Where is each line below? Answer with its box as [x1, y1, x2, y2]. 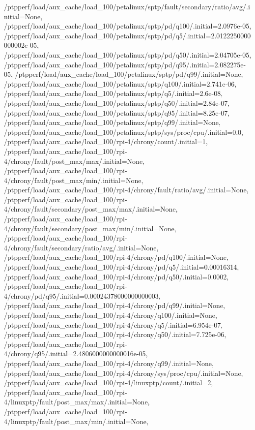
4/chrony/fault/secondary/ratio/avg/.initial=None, [4, 242, 159, 252]
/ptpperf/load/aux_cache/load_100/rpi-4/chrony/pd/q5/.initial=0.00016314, [4, 262, 239, 272]
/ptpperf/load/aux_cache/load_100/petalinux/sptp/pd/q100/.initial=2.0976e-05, [4, 21, 252, 31]
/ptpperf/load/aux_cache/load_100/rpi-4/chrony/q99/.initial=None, [4, 358, 214, 368]
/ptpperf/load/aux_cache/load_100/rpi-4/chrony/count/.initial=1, [4, 136, 208, 147]
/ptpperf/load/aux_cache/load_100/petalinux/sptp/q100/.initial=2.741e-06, [4, 78, 237, 89]
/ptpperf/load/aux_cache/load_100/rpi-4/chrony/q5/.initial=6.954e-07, [4, 319, 223, 330]
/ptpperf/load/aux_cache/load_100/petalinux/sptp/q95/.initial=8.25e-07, [4, 107, 230, 118]
